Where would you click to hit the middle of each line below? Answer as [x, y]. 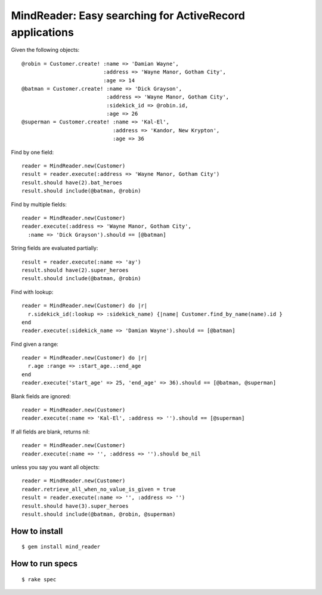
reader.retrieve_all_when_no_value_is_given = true [99, 489]
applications [42, 32]
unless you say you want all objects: [55, 467]
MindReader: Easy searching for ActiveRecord [128, 16]
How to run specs [44, 564]
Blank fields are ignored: [41, 396]
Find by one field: [32, 152]
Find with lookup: [32, 292]
